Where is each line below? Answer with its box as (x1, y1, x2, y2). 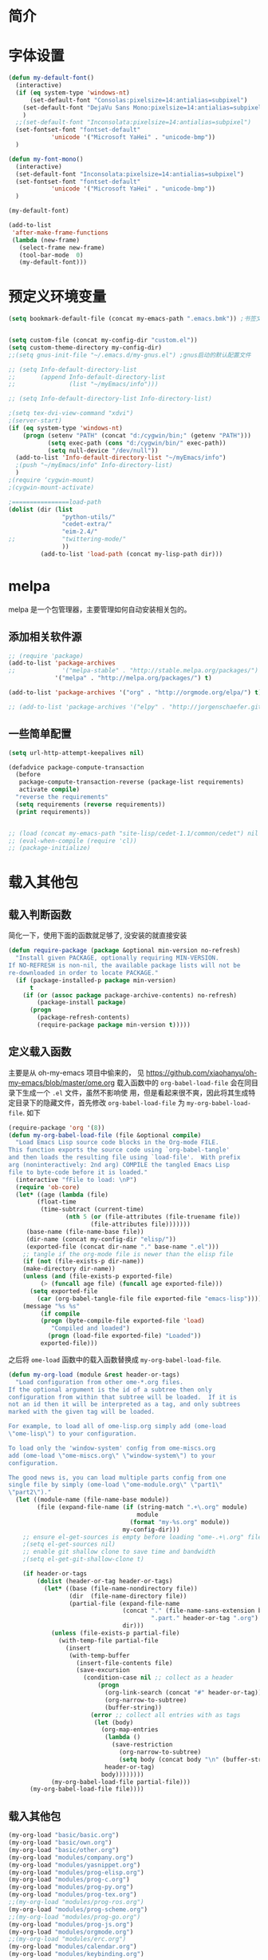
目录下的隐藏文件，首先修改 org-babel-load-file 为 (14, 1097, 185, 1108)
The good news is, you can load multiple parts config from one (8, 1473, 227, 1482)
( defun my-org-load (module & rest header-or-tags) (8, 1371, 180, 1379)
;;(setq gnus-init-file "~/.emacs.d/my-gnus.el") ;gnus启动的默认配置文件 (8, 351, 251, 359)
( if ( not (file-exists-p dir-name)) (22, 1257, 145, 1266)
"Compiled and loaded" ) (50, 1324, 130, 1332)
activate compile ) (18, 785, 81, 794)
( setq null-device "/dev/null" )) (47, 446, 159, 454)
